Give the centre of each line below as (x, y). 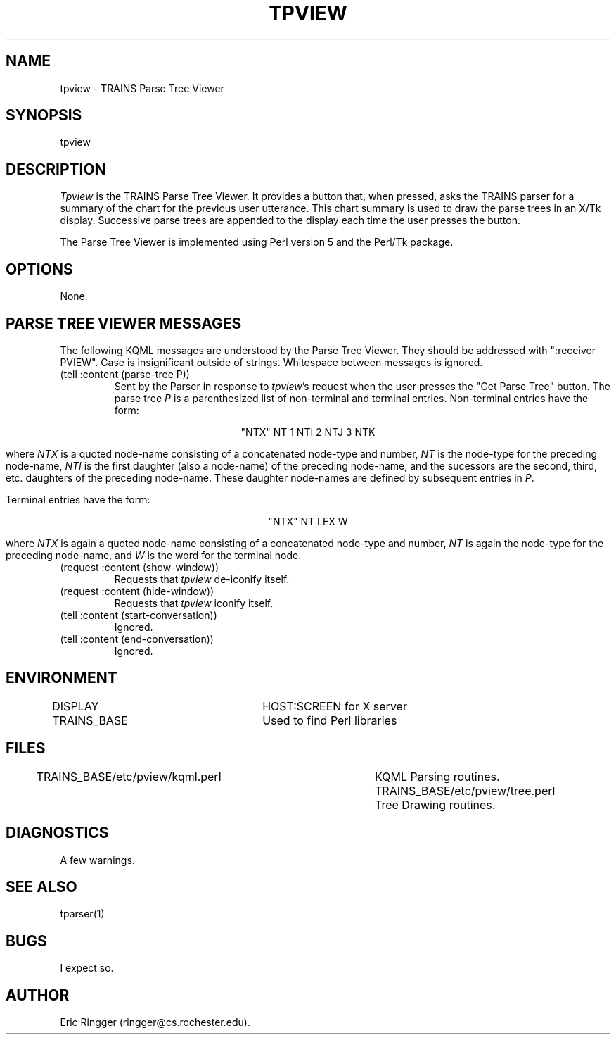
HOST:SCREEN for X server (335, 706)
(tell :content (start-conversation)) (139, 615)
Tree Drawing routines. (435, 804)
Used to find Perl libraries (330, 720)
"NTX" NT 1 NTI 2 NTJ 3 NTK (308, 432)
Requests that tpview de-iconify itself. (202, 579)
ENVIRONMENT (62, 678)
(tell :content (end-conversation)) (137, 639)
